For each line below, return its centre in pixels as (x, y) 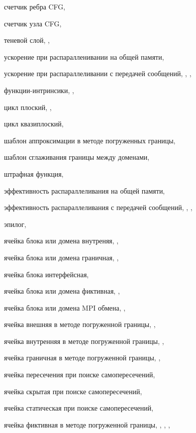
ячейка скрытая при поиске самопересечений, (73, 391)
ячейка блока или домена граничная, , (61, 257)
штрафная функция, (34, 173)
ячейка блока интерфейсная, (47, 274)
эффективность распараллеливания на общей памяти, (85, 190)
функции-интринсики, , (39, 90)
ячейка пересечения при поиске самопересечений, (80, 375)
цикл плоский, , (28, 107)
